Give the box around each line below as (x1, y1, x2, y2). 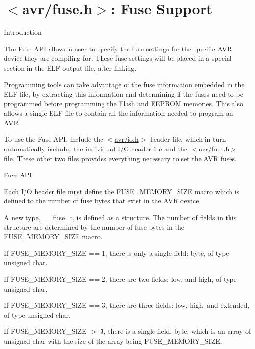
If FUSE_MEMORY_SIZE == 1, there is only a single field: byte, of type (4, 248, 229, 258)
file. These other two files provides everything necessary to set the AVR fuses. (4, 153, 237, 163)
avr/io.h (114, 134, 139, 144)
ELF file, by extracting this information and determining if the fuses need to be (4, 89, 243, 99)
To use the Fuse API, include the (4, 134, 103, 144)
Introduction (4, 27, 42, 37)
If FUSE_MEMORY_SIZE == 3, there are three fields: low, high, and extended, (4, 300, 250, 310)
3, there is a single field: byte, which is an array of (100, 326, 251, 336)
